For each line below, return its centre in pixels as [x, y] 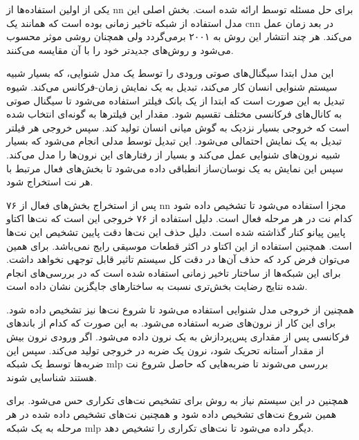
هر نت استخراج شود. [50, 182]
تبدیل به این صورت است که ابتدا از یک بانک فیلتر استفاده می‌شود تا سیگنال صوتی [176, 100]
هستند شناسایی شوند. [52, 377]
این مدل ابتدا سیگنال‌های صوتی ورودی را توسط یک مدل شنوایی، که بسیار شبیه [170, 73]
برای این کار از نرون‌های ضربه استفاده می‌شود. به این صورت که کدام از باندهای [171, 323]
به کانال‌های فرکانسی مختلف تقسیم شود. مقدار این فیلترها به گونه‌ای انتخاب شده [174, 114]
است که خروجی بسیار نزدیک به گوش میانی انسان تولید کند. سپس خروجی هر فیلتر [178, 127]
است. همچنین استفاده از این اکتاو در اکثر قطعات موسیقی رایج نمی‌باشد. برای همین [179, 245]
